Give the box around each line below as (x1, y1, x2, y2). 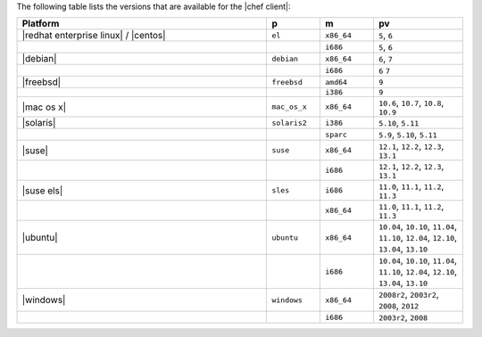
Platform (21, 18, 60, 30)
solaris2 (271, 118, 307, 127)
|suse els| (21, 184, 63, 196)
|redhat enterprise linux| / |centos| (21, 29, 166, 42)
